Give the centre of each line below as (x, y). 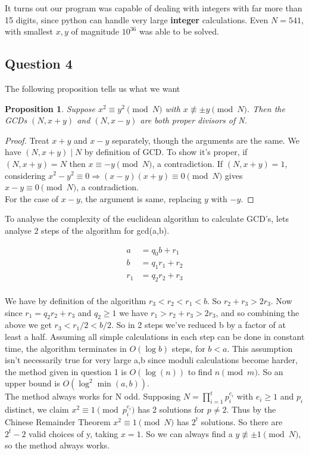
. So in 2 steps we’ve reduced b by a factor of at (198, 325)
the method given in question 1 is (66, 371)
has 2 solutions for (171, 409)
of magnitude (95, 31)
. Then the (266, 108)
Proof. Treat (27, 140)
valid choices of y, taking (74, 433)
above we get (28, 325)
